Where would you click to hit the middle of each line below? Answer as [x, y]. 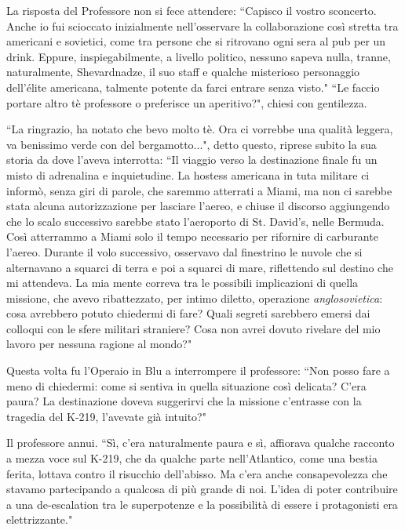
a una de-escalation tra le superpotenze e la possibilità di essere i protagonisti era [202, 504]
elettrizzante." [40, 519]
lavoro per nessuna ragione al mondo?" [99, 344]
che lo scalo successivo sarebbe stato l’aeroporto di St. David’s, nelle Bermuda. [195, 221]
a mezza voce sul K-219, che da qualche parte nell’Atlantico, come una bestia [192, 458]
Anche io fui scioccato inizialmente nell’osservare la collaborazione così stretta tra [202, 25]
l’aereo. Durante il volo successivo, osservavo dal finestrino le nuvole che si [184, 251]
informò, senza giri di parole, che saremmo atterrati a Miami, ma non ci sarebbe [199, 190]
